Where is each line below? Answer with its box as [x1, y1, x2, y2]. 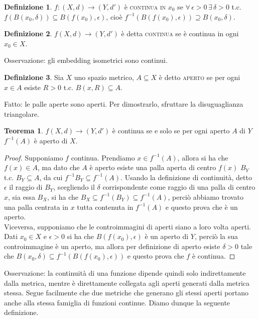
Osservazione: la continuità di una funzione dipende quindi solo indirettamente [4, 268, 246, 278]
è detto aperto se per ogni [159, 71, 240, 82]
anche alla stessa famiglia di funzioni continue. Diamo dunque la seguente [4, 297, 230, 307]
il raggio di [9, 182, 43, 192]
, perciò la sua [194, 231, 238, 242]
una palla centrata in [4, 201, 69, 212]
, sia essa [8, 191, 35, 202]
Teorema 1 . [4, 125, 43, 136]
